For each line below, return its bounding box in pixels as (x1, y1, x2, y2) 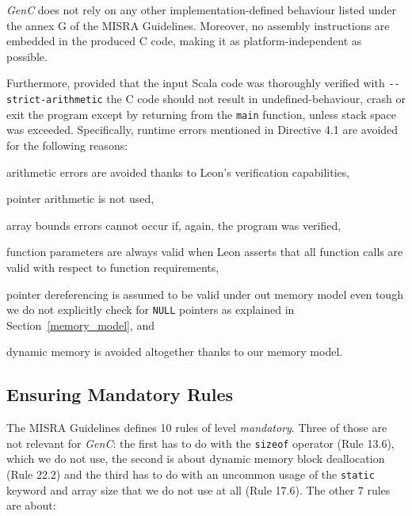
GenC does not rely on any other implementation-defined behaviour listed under (6, 2, 397, 17)
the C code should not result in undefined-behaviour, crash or (106, 90, 406, 107)
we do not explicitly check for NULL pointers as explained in (6, 301, 295, 318)
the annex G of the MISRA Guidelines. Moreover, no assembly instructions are (6, 17, 390, 33)
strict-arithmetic (6, 94, 103, 106)
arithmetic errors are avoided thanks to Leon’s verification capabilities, (6, 163, 350, 180)
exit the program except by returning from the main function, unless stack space (6, 105, 396, 122)
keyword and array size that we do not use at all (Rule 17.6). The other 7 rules (6, 481, 391, 498)
